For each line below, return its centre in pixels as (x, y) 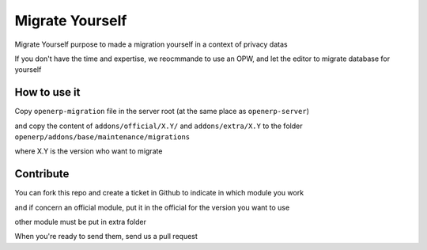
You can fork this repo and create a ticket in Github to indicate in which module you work (159, 193)
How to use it (47, 92)
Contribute (42, 174)
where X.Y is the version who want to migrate (89, 151)
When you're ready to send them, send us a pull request (106, 237)
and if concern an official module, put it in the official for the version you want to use (152, 207)
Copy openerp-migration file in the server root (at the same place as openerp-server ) (162, 112)
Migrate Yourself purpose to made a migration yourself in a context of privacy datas (151, 44)
